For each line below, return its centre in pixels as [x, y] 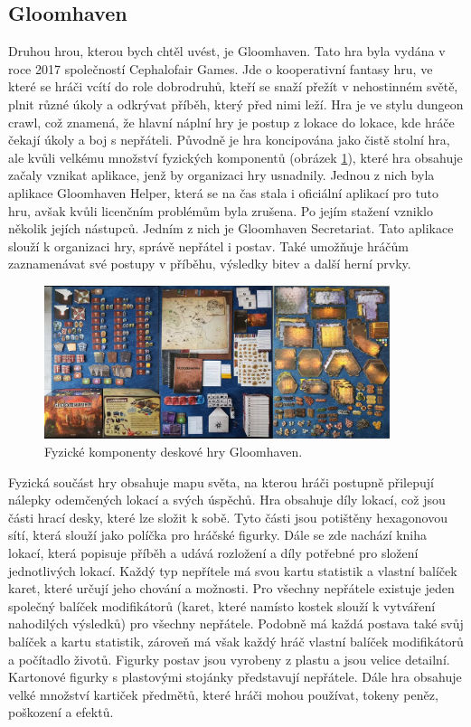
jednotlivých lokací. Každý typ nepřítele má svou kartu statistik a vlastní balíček [233, 570]
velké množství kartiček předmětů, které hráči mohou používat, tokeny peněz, [223, 694]
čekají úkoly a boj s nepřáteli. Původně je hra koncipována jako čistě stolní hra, [229, 140]
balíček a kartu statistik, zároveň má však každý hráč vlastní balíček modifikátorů [236, 641]
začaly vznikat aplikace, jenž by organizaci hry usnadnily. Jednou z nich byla [221, 175]
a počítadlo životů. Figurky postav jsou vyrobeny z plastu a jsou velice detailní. [229, 659]
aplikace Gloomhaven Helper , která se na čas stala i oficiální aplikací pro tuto [224, 192]
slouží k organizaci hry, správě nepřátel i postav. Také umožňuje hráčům [208, 245]
